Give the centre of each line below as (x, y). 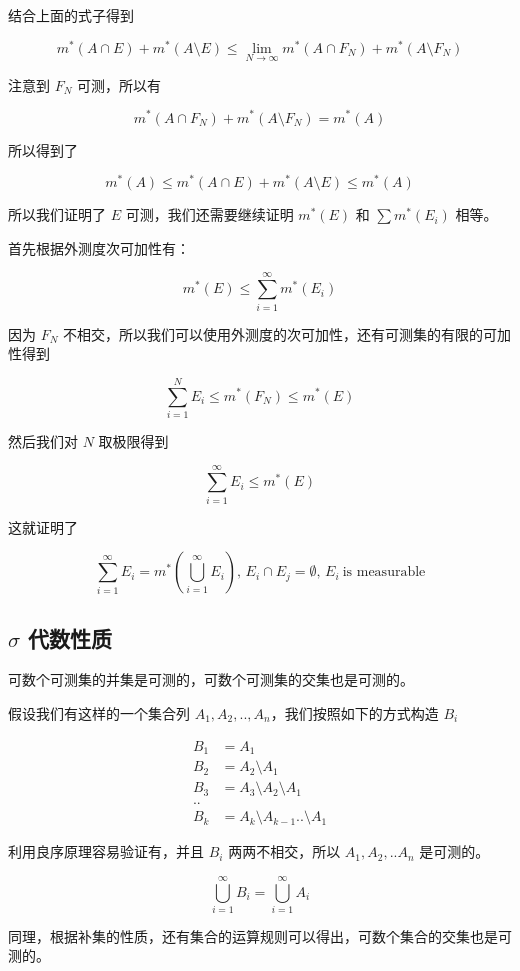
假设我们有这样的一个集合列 (99, 712)
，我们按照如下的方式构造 (354, 712)
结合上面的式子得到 (71, 15)
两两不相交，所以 (284, 851)
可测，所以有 (119, 84)
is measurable (384, 572)
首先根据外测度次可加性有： (99, 247)
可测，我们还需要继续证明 (209, 214)
